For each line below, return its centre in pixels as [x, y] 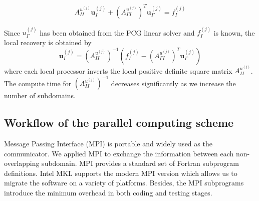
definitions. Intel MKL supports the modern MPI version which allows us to [121, 173]
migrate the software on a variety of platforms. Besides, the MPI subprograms [124, 183]
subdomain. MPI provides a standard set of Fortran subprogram [140, 163]
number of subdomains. [40, 95]
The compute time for [38, 83]
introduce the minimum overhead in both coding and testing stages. [108, 192]
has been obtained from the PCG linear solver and [117, 32]
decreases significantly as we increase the [173, 83]
